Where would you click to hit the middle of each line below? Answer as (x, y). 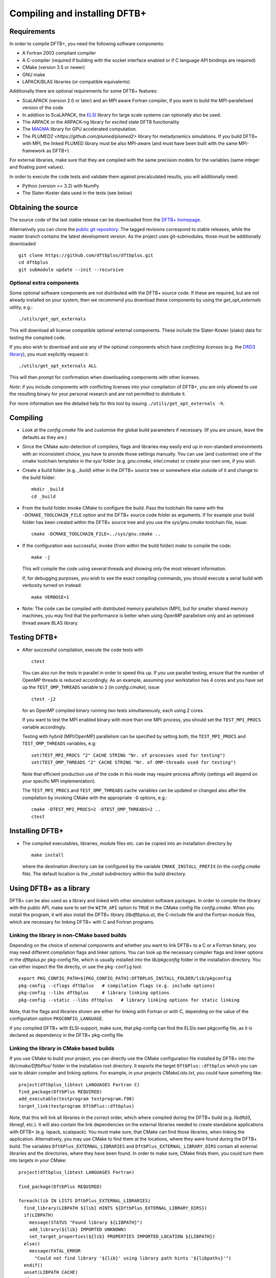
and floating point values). (37, 167)
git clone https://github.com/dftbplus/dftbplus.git (86, 255)
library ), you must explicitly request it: (49, 354)
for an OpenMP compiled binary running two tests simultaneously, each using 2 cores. (113, 710)
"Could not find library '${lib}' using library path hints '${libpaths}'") (133, 1258)
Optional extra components (44, 283)
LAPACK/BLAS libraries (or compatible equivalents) (76, 82)
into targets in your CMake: (38, 1160)
